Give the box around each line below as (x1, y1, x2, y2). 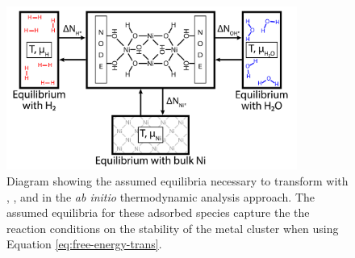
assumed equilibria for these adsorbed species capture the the (6, 204, 310, 221)
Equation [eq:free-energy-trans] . (6, 235, 162, 252)
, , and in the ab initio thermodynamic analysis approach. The (6, 188, 315, 205)
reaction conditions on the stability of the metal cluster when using (6, 219, 339, 236)
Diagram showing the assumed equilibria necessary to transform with (6, 172, 349, 189)
